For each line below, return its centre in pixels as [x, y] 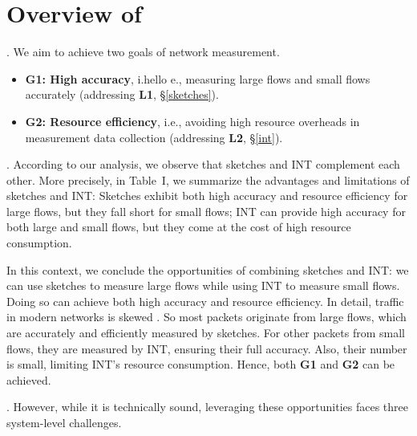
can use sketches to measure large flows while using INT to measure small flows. [203, 285]
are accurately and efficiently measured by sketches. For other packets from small [206, 333]
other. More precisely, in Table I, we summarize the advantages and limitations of [208, 179]
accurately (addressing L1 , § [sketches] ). [122, 94]
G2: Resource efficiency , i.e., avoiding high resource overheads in [192, 121]
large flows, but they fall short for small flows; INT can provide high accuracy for [206, 211]
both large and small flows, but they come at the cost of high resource [179, 227]
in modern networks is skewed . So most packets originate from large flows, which [206, 317]
